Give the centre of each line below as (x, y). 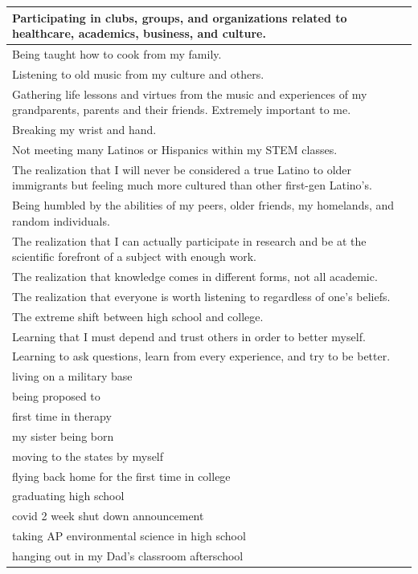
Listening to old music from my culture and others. (138, 73)
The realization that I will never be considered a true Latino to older (182, 169)
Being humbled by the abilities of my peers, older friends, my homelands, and (203, 205)
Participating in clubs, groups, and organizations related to (180, 17)
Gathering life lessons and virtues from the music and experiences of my (190, 94)
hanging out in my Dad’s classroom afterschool (128, 555)
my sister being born (63, 436)
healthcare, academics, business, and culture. (139, 33)
